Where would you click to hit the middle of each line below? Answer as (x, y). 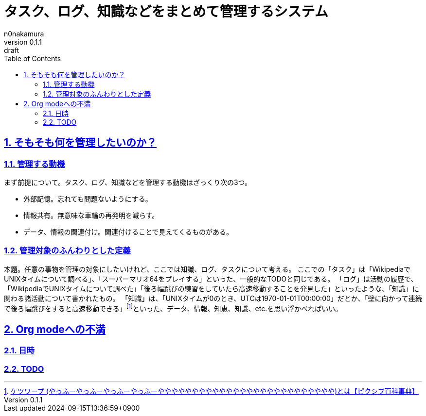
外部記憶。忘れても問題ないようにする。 (88, 199)
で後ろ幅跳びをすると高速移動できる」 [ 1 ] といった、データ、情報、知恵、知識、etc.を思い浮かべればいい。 (173, 308)
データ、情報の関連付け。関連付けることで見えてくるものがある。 (128, 232)
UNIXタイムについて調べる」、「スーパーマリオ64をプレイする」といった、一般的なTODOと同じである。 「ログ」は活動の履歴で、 (211, 279)
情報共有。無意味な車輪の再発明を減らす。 (91, 215)
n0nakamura (24, 33)
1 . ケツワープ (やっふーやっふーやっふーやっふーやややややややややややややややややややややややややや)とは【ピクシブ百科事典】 (211, 391)
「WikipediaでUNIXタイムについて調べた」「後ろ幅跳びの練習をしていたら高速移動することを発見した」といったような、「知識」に (212, 288)
